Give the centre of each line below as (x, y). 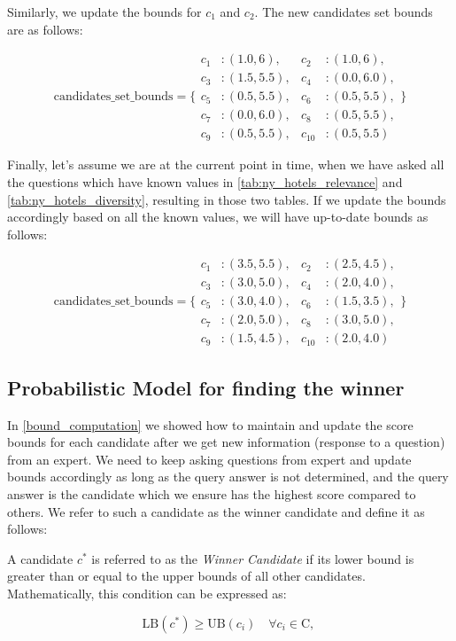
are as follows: (45, 29)
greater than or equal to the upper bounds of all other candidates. (186, 576)
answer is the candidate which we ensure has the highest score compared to (212, 494)
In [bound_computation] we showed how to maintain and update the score (210, 424)
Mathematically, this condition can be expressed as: (147, 594)
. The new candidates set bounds (344, 12)
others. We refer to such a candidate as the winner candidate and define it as (216, 511)
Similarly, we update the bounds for (104, 12)
